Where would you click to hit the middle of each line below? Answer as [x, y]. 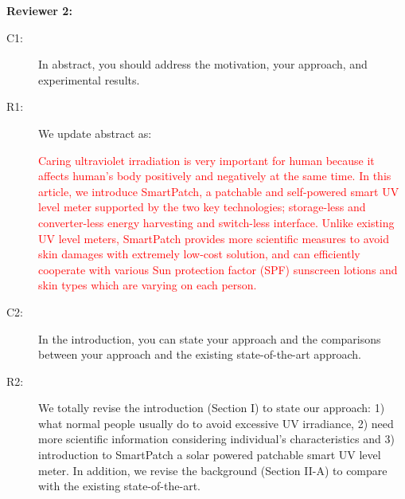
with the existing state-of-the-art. [119, 486]
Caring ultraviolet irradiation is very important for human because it [206, 160]
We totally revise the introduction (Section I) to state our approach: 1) [212, 408]
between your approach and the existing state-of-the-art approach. [200, 354]
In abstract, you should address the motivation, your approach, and [203, 64]
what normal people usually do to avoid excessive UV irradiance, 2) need [216, 423]
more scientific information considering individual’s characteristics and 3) [216, 439]
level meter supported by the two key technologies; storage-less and [202, 207]
